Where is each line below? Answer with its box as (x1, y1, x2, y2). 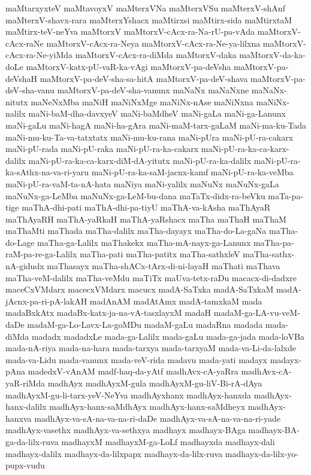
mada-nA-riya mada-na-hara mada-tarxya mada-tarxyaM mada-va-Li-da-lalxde (5, 342, 296, 354)
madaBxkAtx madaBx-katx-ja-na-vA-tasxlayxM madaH (5, 306, 212, 319)
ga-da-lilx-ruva (5, 435, 59, 447)
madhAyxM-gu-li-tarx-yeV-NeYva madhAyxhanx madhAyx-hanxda (5, 388, 252, 401)
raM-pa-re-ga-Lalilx (5, 248, 77, 260)
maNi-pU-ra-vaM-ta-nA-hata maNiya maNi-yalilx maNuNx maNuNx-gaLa (5, 177, 279, 190)
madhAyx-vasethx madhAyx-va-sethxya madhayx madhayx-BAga (5, 424, 246, 436)
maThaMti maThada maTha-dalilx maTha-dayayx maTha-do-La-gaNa (5, 224, 267, 237)
